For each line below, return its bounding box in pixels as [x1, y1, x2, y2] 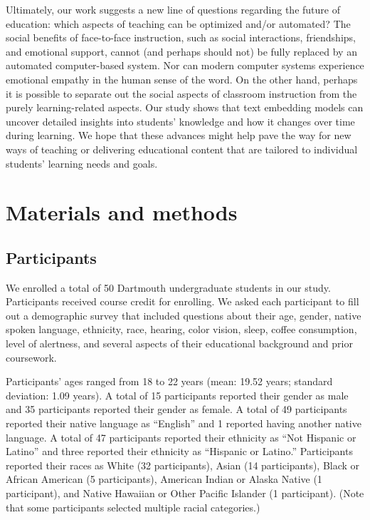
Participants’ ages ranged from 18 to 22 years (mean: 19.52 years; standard [6, 374, 333, 389]
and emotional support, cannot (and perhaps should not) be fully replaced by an [6, 44, 357, 58]
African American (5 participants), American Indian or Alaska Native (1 [6, 471, 322, 486]
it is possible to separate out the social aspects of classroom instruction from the [6, 86, 357, 101]
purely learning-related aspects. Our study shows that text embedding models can [6, 100, 364, 115]
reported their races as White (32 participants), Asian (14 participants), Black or [6, 457, 360, 472]
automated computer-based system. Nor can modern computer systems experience [6, 58, 364, 73]
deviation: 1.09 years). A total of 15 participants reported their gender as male [6, 387, 349, 402]
